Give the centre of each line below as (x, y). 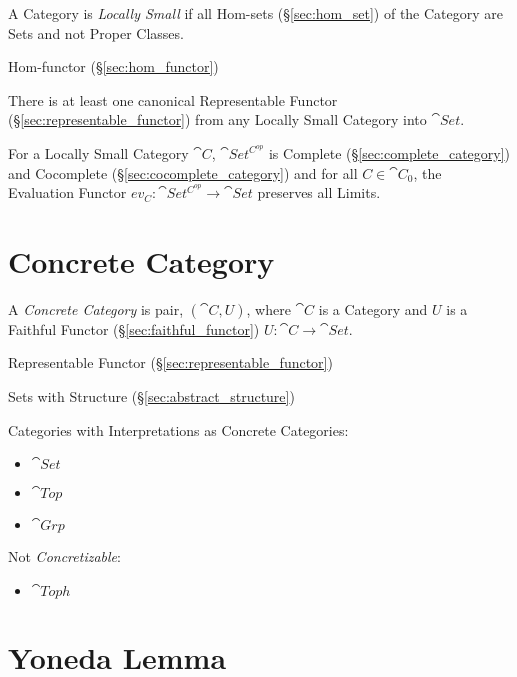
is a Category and (373, 308)
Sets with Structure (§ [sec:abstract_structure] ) (151, 396)
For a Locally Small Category (98, 152)
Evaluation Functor (67, 192)
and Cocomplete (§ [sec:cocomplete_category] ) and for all (183, 172)
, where (268, 308)
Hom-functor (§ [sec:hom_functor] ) (113, 66)
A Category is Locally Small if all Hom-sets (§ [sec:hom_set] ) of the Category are (256, 13)
